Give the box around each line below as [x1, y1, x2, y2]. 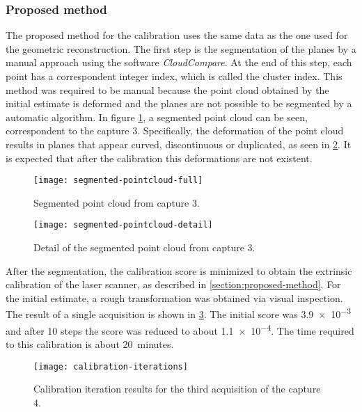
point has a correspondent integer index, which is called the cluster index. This [6, 69, 343, 83]
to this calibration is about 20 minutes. [6, 336, 174, 351]
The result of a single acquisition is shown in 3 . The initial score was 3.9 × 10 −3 [6, 305, 352, 322]
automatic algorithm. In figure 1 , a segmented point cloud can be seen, [6, 109, 308, 124]
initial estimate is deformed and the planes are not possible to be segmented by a [6, 96, 352, 111]
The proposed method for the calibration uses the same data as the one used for [6, 28, 348, 42]
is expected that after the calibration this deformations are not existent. [6, 150, 313, 165]
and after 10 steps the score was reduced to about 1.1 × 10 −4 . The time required [6, 321, 354, 338]
